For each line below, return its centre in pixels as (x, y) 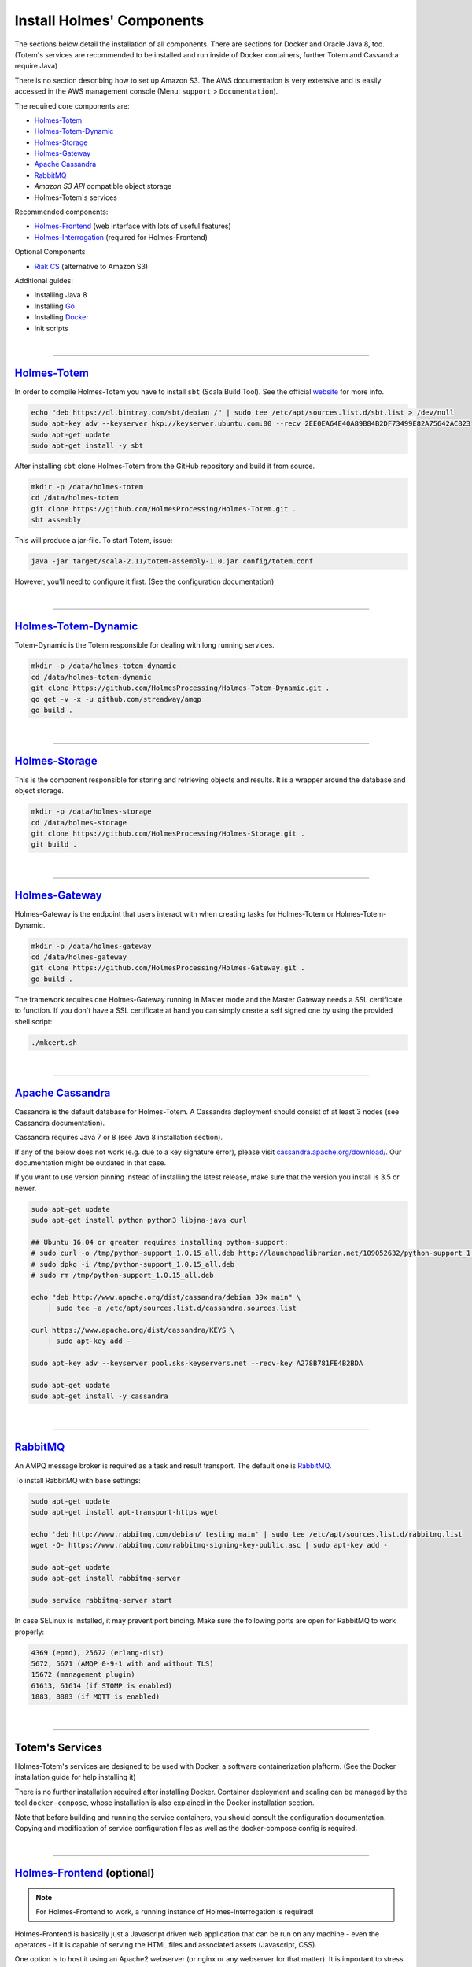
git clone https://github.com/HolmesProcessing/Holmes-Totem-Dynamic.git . (181, 688)
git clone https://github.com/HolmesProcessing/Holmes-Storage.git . (168, 833)
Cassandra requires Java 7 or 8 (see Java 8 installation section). (119, 1138)
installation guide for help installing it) (76, 1777)
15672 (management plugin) (83, 1675)
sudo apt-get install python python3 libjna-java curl (139, 1220)
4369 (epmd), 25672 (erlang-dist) (98, 1653)
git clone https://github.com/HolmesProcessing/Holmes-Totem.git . (164, 509)
